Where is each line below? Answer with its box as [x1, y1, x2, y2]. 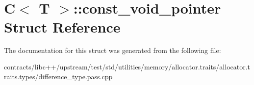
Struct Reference [4, 17, 121, 37]
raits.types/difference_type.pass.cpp [4, 71, 113, 81]
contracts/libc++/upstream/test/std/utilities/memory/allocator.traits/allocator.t [4, 61, 251, 71]
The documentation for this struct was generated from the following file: [4, 45, 221, 55]
